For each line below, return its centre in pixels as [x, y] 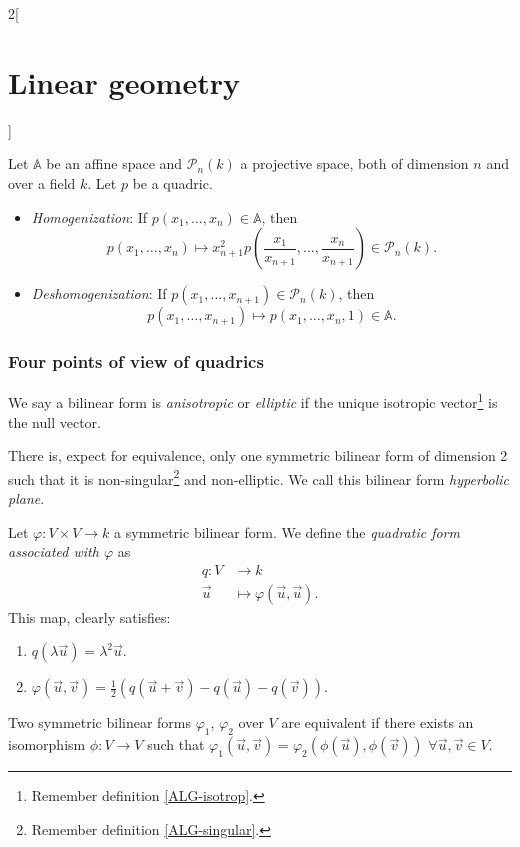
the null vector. [54, 421]
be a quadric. [172, 182]
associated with [53, 551]
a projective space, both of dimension [354, 163]
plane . [26, 498]
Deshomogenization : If [99, 293]
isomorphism [47, 744]
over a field [42, 182]
